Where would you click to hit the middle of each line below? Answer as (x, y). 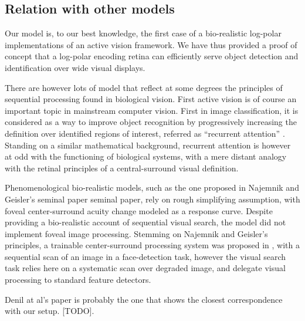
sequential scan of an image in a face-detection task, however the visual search (145, 256)
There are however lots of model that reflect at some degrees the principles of (144, 87)
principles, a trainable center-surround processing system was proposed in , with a (152, 245)
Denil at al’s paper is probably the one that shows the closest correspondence (144, 299)
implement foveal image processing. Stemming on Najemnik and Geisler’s (136, 233)
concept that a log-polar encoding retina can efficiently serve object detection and (152, 56)
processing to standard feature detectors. (78, 280)
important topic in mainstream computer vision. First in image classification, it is (152, 110)
